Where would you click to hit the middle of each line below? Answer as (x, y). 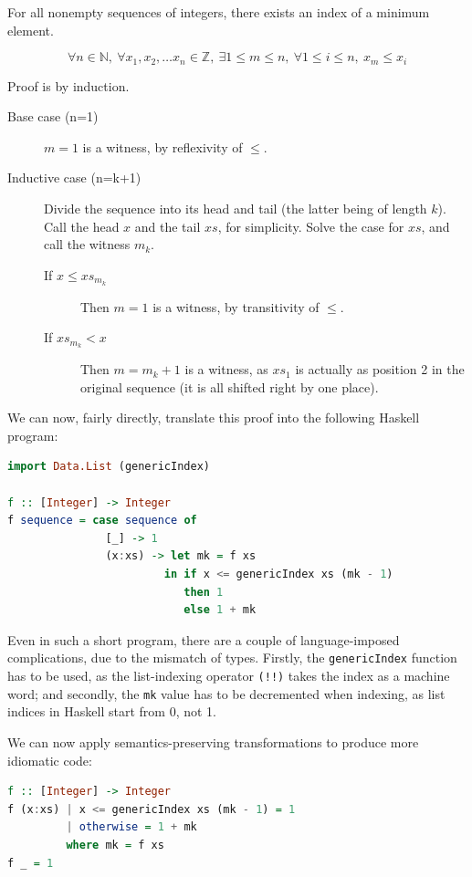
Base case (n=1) (53, 116)
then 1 (204, 592)
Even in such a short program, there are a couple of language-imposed (204, 639)
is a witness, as (226, 369)
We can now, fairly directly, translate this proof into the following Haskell (214, 418)
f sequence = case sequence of (102, 521)
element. (31, 30)
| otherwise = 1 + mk (131, 827)
